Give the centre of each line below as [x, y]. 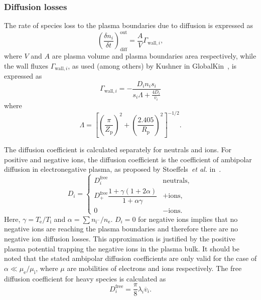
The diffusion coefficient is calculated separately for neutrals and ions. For [118, 149]
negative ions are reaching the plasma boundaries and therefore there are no [121, 229]
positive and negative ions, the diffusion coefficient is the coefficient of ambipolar [128, 159]
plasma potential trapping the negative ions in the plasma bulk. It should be [122, 248]
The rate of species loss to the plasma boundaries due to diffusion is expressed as [128, 25]
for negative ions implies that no [188, 219]
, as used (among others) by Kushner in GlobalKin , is [152, 65]
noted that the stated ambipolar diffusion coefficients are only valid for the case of [130, 258]
